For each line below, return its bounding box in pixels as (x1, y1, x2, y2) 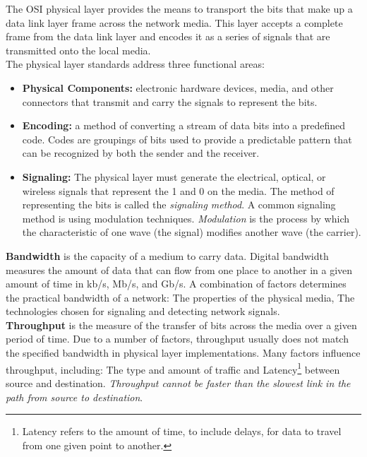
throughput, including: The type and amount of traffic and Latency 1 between (6, 360, 340, 376)
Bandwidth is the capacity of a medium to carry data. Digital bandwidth (6, 248, 329, 263)
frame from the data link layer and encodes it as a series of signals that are (6, 29, 330, 44)
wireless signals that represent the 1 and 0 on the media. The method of (22, 183, 335, 198)
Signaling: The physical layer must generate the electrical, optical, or (22, 169, 326, 184)
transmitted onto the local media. (6, 42, 151, 57)
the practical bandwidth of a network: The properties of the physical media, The (6, 290, 355, 304)
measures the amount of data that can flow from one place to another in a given (6, 262, 353, 277)
